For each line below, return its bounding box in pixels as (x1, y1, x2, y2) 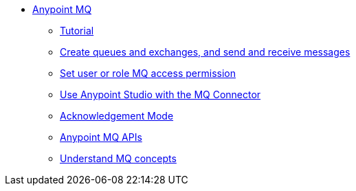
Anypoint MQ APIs (60, 131, 142, 143)
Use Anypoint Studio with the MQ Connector (60, 89, 261, 100)
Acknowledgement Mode (60, 110, 174, 122)
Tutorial (60, 25, 94, 36)
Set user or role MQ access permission (60, 67, 236, 79)
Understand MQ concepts (60, 153, 177, 164)
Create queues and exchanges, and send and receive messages (60, 46, 351, 58)
